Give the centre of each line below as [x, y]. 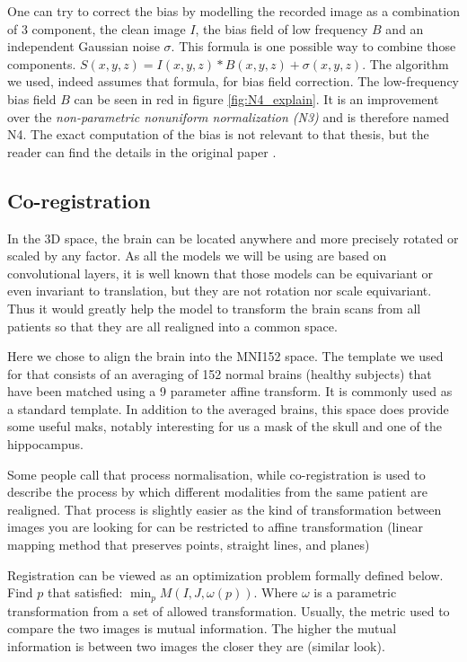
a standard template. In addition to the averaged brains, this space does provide [228, 408]
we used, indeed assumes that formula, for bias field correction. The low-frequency [233, 81]
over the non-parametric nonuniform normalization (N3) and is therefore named [229, 116]
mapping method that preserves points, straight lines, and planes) [189, 545]
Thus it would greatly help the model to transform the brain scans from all [214, 308]
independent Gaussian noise [84, 46]
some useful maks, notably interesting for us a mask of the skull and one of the [225, 426]
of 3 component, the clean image [97, 28]
